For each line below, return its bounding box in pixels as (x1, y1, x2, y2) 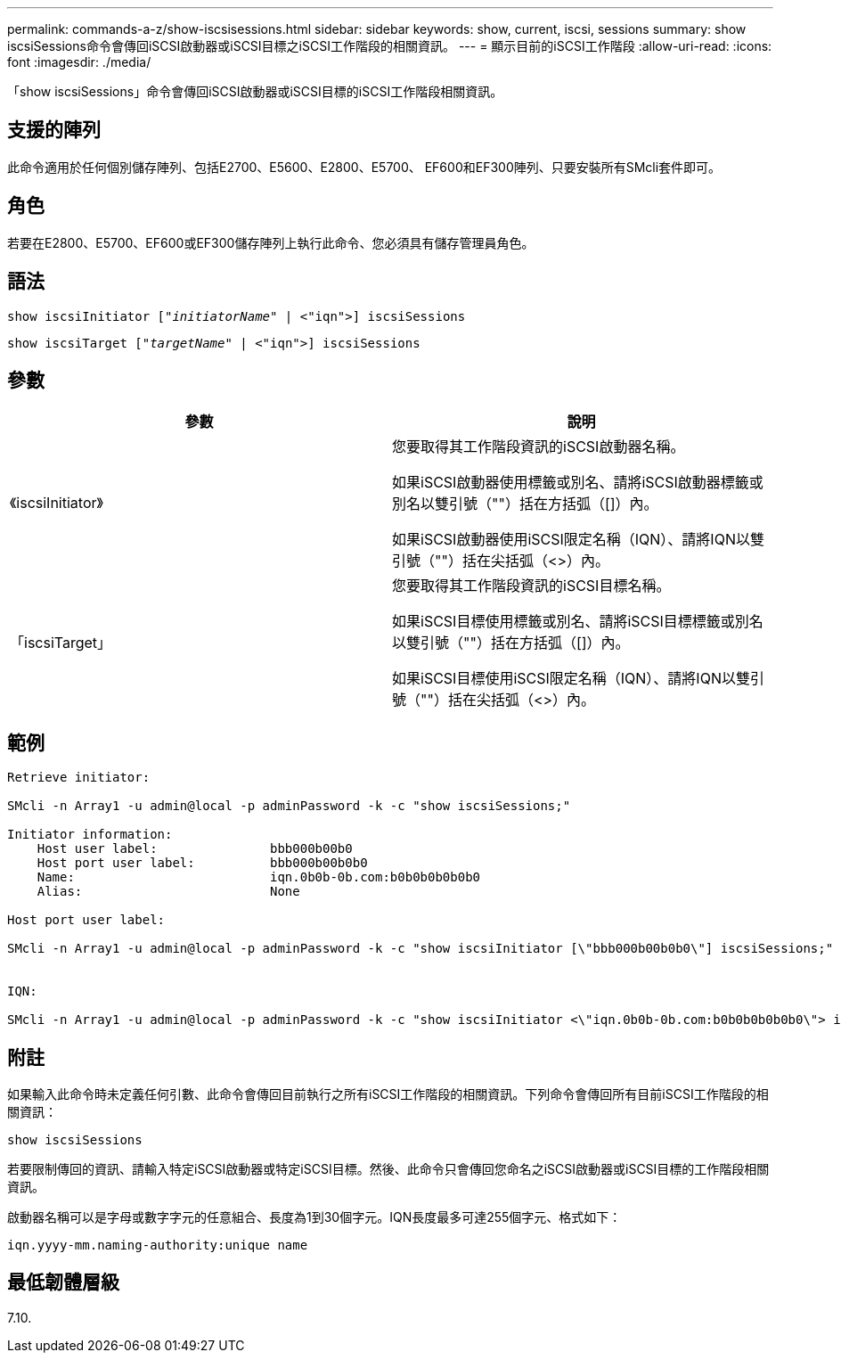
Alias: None (37, 884, 300, 899)
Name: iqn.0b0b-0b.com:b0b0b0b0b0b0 (37, 870, 481, 885)
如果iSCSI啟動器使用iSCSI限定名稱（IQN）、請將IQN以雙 (392, 530, 764, 549)
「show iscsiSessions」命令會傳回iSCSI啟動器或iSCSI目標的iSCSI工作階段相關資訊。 (7, 84, 503, 99)
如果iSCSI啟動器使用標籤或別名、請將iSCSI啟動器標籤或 (392, 473, 763, 492)
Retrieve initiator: (7, 770, 151, 785)
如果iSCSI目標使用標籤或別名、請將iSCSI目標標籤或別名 (392, 612, 763, 631)
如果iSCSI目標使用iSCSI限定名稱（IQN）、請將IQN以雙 (392, 669, 750, 688)
